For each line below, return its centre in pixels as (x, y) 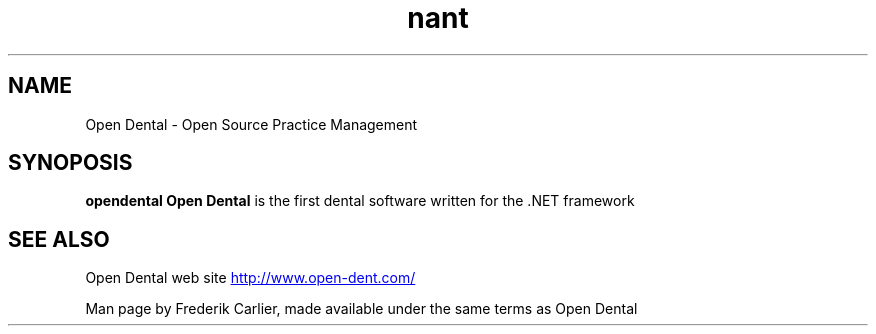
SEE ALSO (59, 239)
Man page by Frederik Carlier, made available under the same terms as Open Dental (361, 309)
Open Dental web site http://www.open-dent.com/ (250, 278)
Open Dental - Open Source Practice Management (251, 124)
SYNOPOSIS (70, 163)
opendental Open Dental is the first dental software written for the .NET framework (360, 201)
